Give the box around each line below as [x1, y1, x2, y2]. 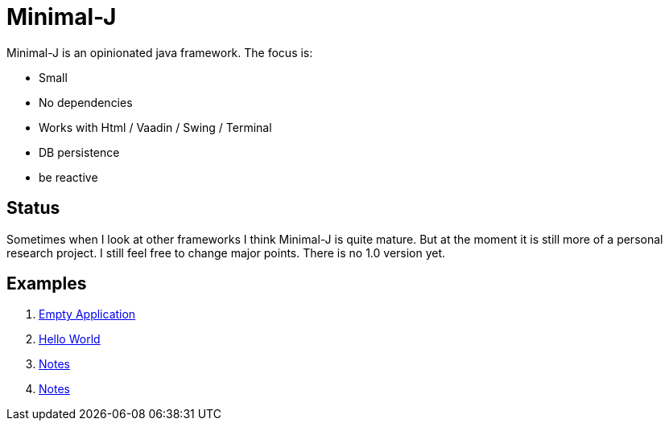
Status [6, 198, 60, 219]
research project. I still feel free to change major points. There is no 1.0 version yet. [6, 245, 446, 260]
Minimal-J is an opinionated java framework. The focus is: [6, 45, 313, 60]
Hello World [39, 332, 101, 347]
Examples [6, 273, 87, 294]
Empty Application [39, 307, 136, 322]
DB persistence [39, 145, 120, 159]
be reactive [39, 170, 98, 184]
